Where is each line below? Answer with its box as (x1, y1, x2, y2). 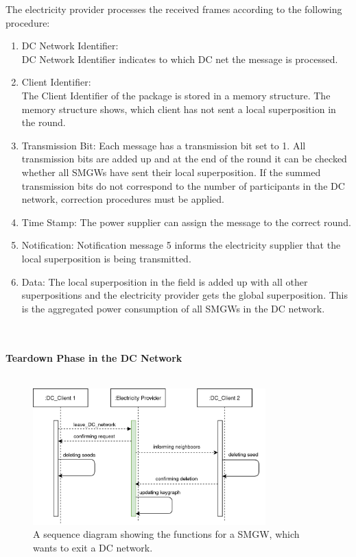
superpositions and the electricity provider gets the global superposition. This (21, 288, 348, 302)
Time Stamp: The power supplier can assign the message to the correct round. (21, 214, 351, 229)
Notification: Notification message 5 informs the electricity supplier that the (21, 238, 341, 252)
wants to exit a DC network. (33, 540, 153, 554)
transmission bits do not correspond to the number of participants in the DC (21, 178, 345, 193)
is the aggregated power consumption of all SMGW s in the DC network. (21, 301, 325, 315)
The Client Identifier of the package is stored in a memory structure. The (21, 88, 331, 102)
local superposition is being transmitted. (21, 251, 191, 265)
